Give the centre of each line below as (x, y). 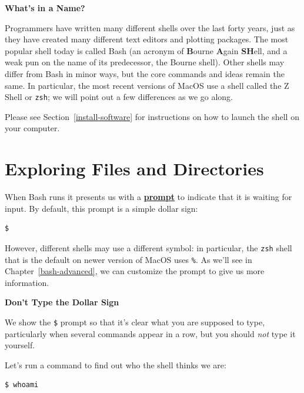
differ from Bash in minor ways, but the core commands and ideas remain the (145, 73)
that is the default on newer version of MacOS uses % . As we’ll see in (128, 259)
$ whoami (22, 385)
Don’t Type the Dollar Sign (62, 302)
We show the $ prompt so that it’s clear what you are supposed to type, (135, 322)
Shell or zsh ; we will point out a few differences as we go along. (119, 97)
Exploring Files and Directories (134, 169)
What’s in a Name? (45, 8)
